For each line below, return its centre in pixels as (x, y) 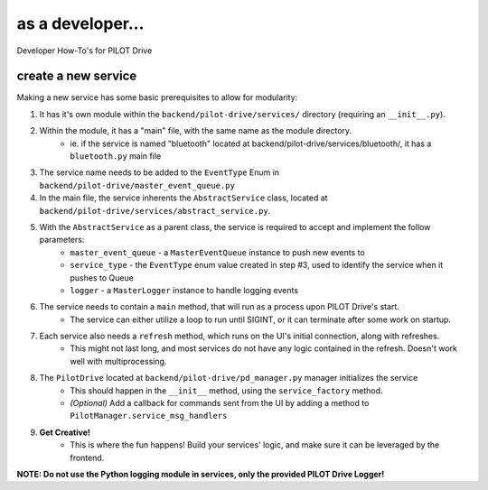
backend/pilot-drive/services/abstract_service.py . (155, 210)
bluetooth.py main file (116, 156)
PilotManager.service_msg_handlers (149, 416)
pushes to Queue (102, 277)
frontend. (87, 458)
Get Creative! (65, 432)
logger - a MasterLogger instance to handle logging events (184, 290)
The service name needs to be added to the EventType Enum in (160, 172)
